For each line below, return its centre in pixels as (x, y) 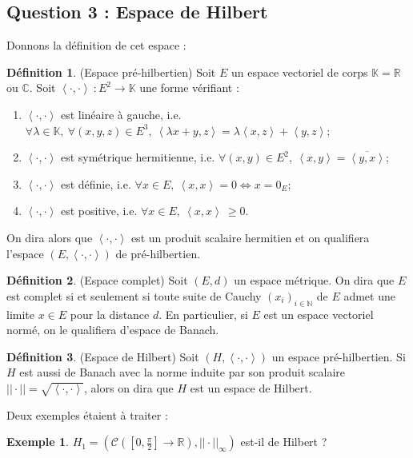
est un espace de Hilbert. (251, 387)
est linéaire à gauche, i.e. (121, 114)
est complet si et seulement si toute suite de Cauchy (134, 295)
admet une (369, 295)
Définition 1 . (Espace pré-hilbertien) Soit (111, 72)
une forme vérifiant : (189, 88)
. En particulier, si (203, 314)
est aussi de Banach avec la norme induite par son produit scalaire (182, 372)
